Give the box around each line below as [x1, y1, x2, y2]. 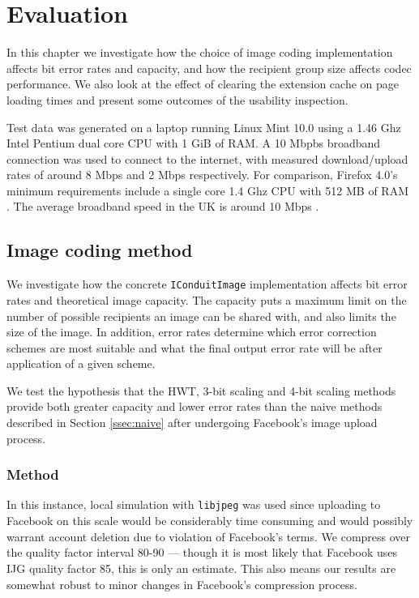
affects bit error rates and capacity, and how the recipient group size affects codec [6, 59, 412, 76]
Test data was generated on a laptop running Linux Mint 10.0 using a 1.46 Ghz [6, 118, 401, 135]
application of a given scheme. [6, 355, 156, 372]
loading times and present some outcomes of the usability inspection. [6, 91, 348, 108]
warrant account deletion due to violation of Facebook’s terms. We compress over [6, 528, 411, 545]
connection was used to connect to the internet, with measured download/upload [6, 150, 408, 167]
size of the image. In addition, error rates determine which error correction [6, 323, 377, 340]
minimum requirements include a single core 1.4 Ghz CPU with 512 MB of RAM [6, 182, 408, 199]
